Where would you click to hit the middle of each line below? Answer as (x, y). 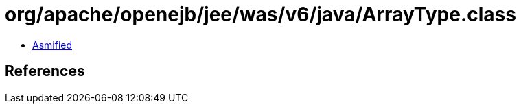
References (45, 71)
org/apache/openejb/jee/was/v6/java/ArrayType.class (260, 14)
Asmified (53, 45)
